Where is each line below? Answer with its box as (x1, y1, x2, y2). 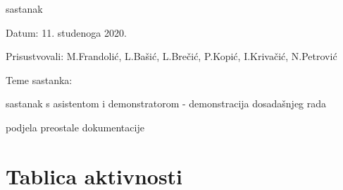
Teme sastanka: (6, 72, 73, 87)
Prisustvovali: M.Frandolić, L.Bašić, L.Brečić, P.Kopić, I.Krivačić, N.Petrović (6, 49, 337, 64)
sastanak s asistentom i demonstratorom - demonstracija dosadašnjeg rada (6, 96, 327, 111)
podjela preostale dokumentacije (6, 119, 144, 134)
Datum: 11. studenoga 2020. (6, 25, 127, 40)
